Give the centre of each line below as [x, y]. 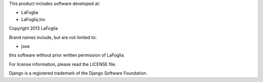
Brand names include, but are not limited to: [53, 37]
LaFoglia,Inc [33, 19]
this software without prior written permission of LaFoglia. [67, 55]
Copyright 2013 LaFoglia [33, 28]
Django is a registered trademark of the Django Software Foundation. [78, 73]
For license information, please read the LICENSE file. [63, 64]
